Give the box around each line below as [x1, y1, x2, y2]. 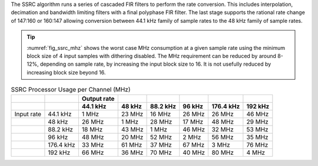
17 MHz [183, 117, 203, 126]
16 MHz [150, 110, 171, 118]
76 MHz [246, 141, 269, 149]
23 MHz [121, 110, 144, 118]
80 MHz [211, 148, 234, 157]
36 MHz [121, 148, 144, 157]
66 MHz [81, 148, 104, 157]
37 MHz [150, 141, 172, 149]
